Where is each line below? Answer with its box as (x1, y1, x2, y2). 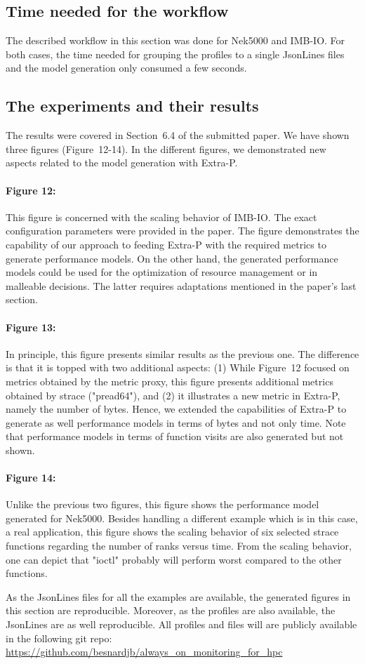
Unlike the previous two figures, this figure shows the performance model (6, 497, 319, 512)
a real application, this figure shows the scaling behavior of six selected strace (6, 524, 339, 539)
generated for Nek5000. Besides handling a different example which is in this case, (6, 510, 358, 525)
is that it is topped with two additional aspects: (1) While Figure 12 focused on (6, 360, 350, 375)
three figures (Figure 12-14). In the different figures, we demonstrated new (6, 141, 326, 156)
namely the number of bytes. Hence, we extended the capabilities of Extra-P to (6, 401, 347, 416)
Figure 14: (6, 470, 56, 485)
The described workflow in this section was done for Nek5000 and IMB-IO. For (6, 33, 345, 48)
